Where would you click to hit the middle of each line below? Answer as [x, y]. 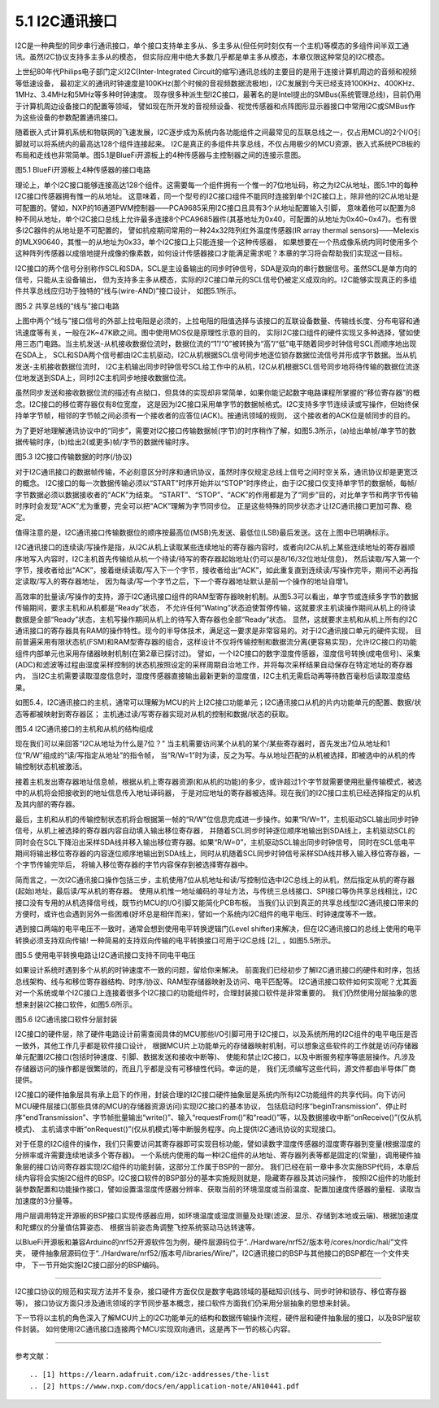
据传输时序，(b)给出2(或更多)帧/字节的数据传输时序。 [104, 442]
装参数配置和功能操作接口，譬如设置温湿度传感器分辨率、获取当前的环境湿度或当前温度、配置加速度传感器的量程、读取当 [218, 1189]
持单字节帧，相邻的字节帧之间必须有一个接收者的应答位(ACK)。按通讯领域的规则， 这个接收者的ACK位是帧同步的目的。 [215, 416]
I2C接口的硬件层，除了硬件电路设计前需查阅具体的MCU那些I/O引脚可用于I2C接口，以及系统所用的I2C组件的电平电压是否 [217, 1034]
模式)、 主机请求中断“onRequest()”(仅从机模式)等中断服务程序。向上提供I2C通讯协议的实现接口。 [178, 1129]
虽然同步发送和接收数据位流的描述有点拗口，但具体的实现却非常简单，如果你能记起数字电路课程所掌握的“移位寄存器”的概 [217, 393]
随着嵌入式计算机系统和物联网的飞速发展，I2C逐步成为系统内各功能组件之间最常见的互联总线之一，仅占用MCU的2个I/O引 [218, 132]
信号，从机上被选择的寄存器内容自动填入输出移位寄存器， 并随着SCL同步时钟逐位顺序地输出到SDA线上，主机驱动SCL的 [215, 831]
